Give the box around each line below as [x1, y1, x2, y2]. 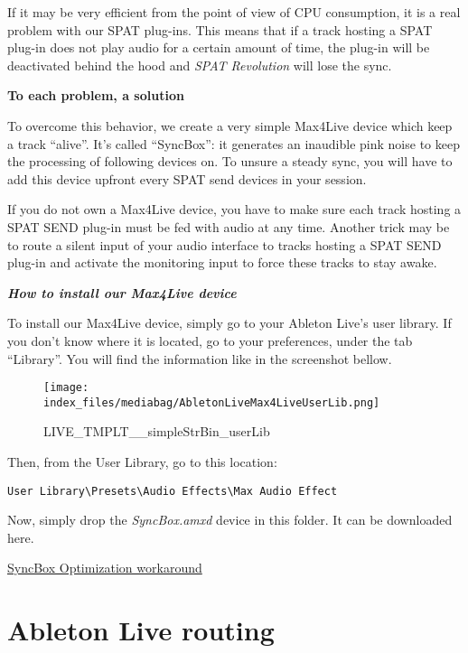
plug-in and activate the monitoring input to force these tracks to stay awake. [7, 253, 437, 272]
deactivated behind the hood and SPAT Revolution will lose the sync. [7, 55, 392, 74]
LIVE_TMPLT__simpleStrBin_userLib [43, 422, 270, 441]
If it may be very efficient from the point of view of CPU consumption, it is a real [7, 3, 461, 21]
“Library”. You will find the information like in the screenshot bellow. [7, 349, 392, 368]
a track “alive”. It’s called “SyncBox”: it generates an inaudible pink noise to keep [7, 134, 460, 153]
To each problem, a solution [7, 86, 184, 105]
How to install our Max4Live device [7, 283, 237, 302]
